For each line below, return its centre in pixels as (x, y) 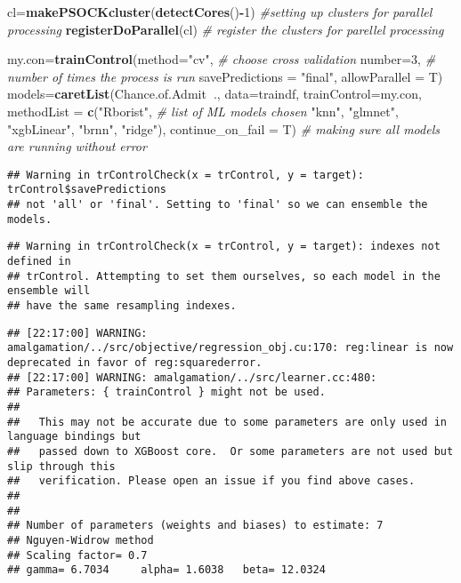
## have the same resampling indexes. (122, 306)
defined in (39, 262)
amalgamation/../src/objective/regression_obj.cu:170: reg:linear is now (230, 348)
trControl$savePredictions (87, 190)
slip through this (61, 466)
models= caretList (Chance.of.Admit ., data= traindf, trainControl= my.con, (214, 94)
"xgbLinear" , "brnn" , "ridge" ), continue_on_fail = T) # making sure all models (223, 128)
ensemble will (49, 291)
